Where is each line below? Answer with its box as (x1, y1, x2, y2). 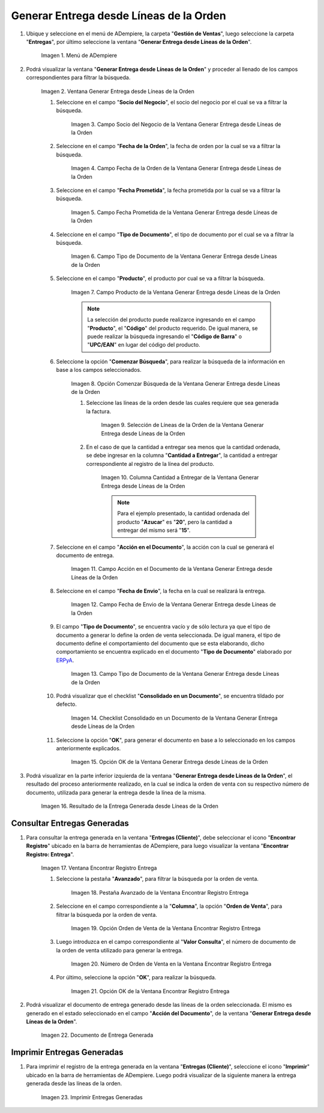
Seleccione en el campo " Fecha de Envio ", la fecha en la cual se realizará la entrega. (56, 588, 266, 595)
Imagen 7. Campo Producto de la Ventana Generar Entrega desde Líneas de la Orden (71, 288, 280, 296)
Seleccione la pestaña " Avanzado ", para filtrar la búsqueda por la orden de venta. (56, 876, 259, 883)
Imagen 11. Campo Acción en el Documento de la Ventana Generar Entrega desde (71, 565, 273, 573)
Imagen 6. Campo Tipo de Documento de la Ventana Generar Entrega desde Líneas (71, 252, 277, 260)
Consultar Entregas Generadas (11, 818, 129, 828)
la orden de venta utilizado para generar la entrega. (56, 946, 183, 953)
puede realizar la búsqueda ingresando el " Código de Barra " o (87, 333, 242, 340)
